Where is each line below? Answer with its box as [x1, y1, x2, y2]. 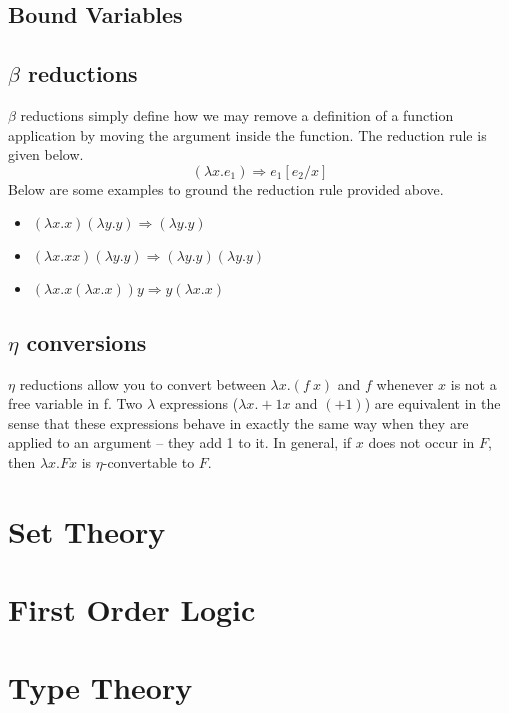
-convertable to [102, 451, 195, 472]
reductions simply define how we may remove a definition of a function [20, 104, 454, 125]
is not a [450, 373, 497, 394]
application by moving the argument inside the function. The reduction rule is [8, 124, 487, 145]
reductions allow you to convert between [19, 373, 266, 394]
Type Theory [8, 667, 193, 708]
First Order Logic [8, 589, 256, 630]
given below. [8, 144, 84, 165]
